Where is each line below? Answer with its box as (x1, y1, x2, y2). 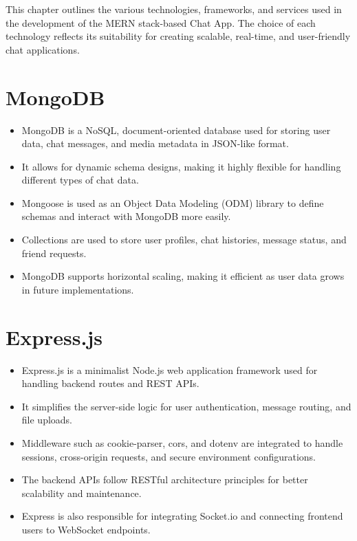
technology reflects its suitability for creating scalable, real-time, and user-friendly (6, 29, 351, 43)
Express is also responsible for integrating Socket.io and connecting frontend (21, 509, 343, 523)
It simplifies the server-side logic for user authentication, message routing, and (21, 399, 351, 413)
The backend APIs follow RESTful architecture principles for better (21, 472, 308, 487)
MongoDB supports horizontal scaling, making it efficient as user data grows (21, 269, 345, 283)
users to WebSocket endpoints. (21, 522, 151, 536)
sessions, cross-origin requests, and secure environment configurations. (21, 449, 316, 463)
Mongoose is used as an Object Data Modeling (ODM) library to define (21, 195, 324, 210)
